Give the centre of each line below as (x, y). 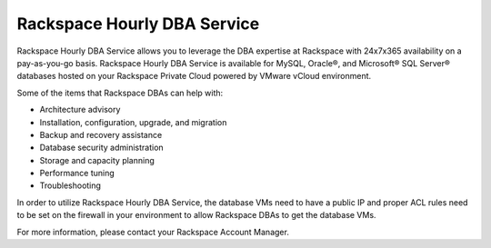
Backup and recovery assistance (101, 134)
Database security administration (101, 148)
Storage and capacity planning (97, 160)
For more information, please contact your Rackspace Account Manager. (153, 232)
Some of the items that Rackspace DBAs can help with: (120, 93)
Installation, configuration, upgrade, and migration (133, 122)
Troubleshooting (70, 185)
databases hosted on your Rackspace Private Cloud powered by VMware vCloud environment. (194, 76)
